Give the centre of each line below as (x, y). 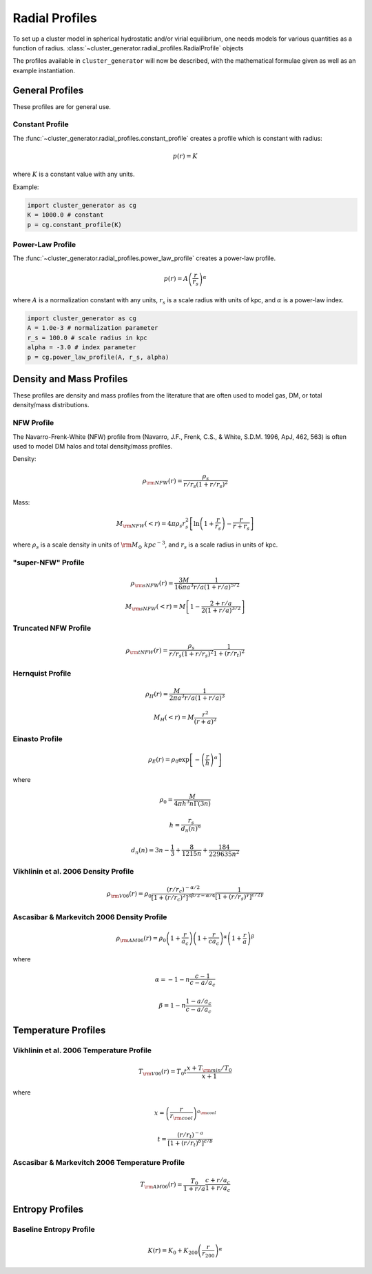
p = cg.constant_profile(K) (74, 225)
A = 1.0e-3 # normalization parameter (93, 328)
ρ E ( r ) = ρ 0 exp (169, 761)
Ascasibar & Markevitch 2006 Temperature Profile (99, 1162)
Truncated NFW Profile (52, 628)
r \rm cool (181, 1117)
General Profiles (48, 90)
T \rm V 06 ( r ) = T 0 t (163, 1072)
